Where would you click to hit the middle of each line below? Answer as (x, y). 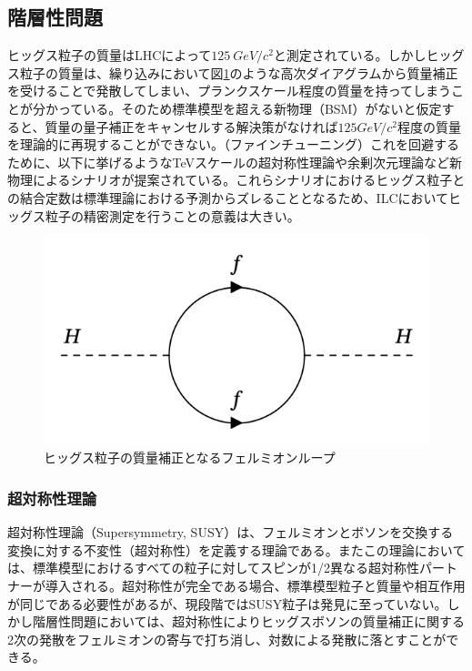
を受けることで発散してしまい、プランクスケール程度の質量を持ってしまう (230, 91)
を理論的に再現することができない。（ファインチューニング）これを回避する (233, 144)
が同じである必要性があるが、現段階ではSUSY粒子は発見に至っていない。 (227, 603)
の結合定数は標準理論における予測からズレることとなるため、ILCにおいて (228, 197)
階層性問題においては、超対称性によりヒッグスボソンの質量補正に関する (249, 621)
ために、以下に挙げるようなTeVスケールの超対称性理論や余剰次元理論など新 (235, 162)
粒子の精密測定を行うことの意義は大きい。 (172, 215)
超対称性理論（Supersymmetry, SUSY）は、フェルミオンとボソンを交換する (231, 532)
